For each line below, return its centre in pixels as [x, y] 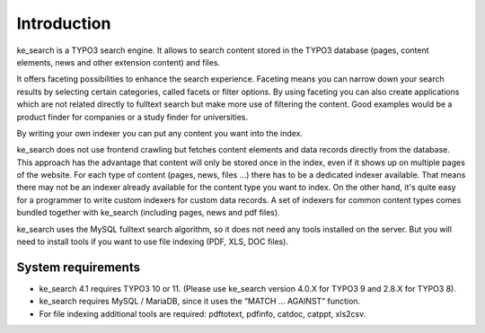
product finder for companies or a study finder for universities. [132, 117]
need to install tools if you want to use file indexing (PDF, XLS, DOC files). [153, 241]
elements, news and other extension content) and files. [118, 62]
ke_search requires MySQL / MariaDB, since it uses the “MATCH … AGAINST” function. [200, 302]
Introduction [64, 23]
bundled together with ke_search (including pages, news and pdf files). [148, 213]
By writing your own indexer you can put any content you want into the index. [160, 133]
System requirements [79, 267]
